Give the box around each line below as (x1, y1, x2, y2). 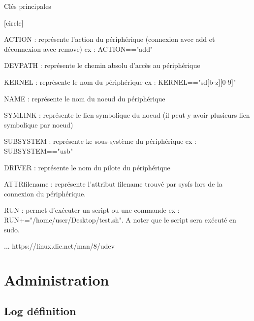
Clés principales (4, 1, 51, 11)
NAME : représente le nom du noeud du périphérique (4, 93, 165, 103)
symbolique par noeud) (4, 119, 73, 129)
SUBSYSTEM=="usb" (4, 145, 73, 156)
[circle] (4, 17, 24, 28)
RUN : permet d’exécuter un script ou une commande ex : (4, 205, 180, 215)
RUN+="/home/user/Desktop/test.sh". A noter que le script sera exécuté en (4, 214, 236, 225)
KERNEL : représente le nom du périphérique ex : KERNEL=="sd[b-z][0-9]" (4, 76, 236, 87)
